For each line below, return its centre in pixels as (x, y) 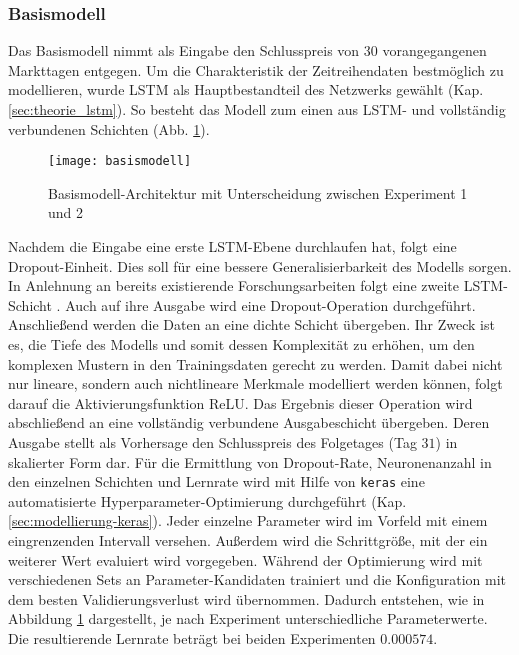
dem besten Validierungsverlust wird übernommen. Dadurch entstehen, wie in (246, 598)
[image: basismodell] (120, 161)
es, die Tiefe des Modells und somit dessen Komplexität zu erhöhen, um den (241, 344)
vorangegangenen (434, 50)
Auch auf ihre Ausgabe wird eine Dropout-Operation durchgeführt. (270, 304)
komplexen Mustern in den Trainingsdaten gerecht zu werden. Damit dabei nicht (255, 363)
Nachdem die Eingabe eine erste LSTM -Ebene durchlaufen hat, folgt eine (232, 246)
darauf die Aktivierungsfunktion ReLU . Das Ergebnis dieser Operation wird (240, 402)
